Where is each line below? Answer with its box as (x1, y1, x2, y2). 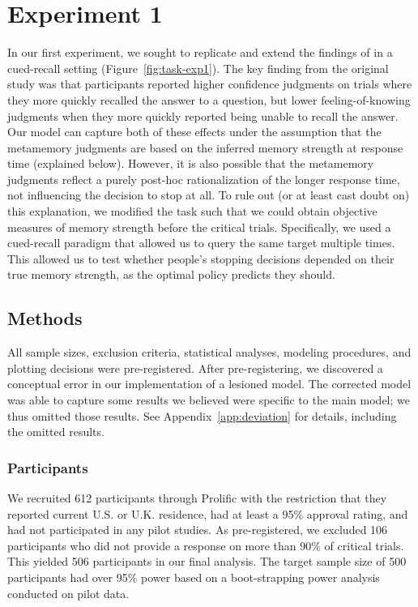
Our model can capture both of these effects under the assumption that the (7, 123, 382, 140)
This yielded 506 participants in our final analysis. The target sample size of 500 (7, 553, 407, 570)
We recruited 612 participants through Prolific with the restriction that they (7, 489, 387, 507)
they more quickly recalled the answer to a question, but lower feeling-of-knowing (7, 91, 411, 108)
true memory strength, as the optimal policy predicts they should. (7, 266, 335, 283)
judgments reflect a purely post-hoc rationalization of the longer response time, (7, 170, 400, 187)
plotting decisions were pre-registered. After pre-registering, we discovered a (7, 359, 383, 376)
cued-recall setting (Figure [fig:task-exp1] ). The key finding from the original (7, 59, 389, 76)
